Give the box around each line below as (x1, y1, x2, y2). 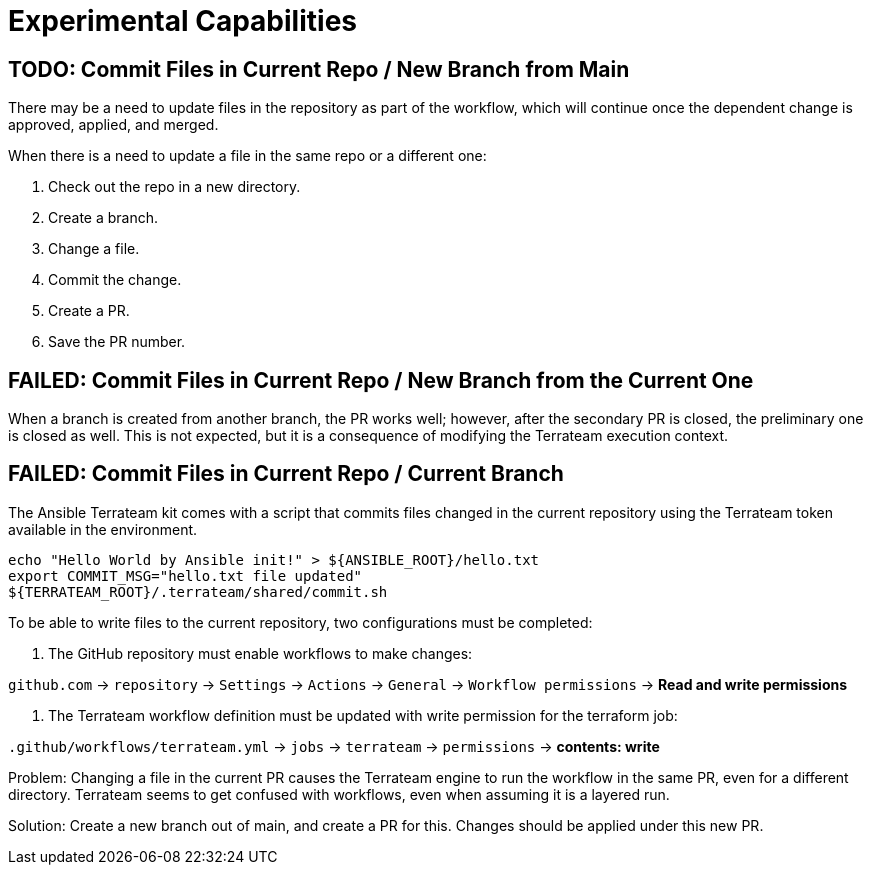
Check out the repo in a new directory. (48, 178, 301, 196)
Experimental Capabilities (8, 4, 357, 38)
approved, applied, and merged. (8, 116, 219, 134)
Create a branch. (48, 209, 159, 227)
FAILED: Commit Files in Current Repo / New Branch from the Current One (8, 367, 754, 393)
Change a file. (48, 240, 140, 258)
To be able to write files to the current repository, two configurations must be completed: (8, 613, 593, 631)
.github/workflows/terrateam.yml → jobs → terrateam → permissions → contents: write (8, 737, 660, 755)
